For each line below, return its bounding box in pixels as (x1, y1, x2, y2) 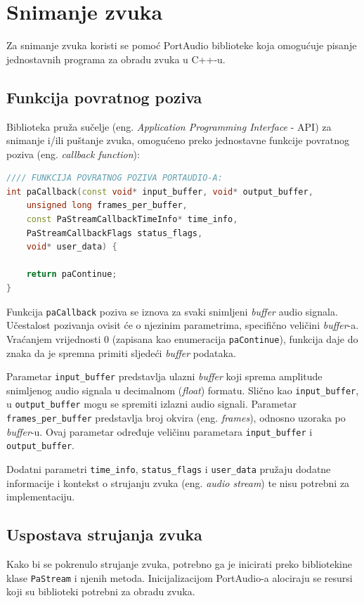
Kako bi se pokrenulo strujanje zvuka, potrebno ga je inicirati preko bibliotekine (6, 557, 352, 571)
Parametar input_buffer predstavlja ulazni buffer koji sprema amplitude (6, 369, 323, 384)
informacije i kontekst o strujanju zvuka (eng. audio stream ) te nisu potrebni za (6, 475, 350, 490)
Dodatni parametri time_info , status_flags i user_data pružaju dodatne (6, 462, 331, 476)
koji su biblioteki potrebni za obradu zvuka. (6, 584, 195, 599)
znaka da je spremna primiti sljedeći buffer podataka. (6, 345, 236, 360)
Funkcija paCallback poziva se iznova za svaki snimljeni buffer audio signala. (6, 304, 338, 318)
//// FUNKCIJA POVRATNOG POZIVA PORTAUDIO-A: (6, 173, 223, 183)
